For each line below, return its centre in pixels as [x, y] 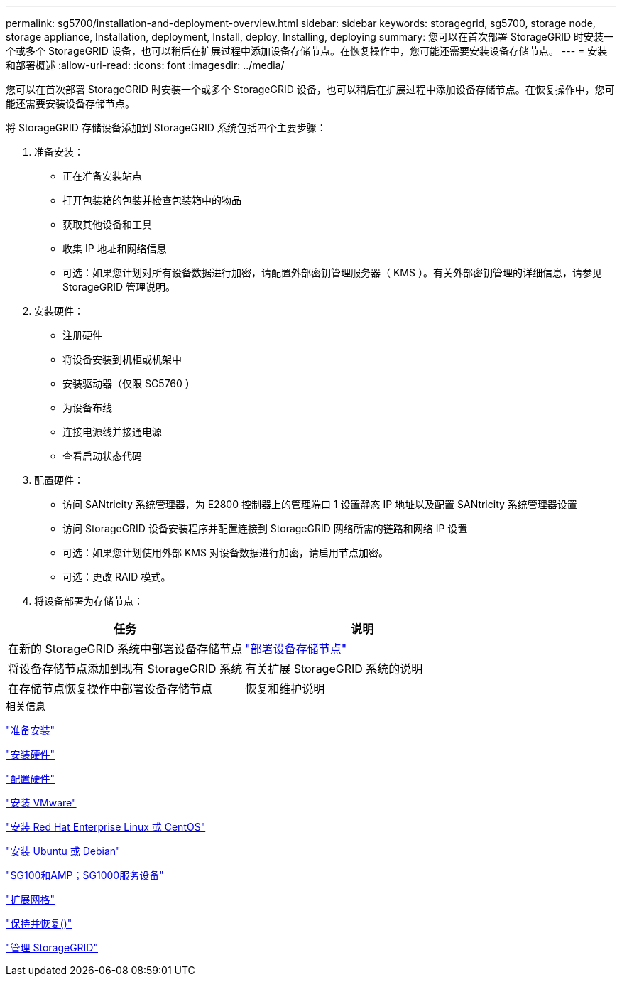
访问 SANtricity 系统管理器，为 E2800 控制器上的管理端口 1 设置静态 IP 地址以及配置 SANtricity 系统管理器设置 [320, 504]
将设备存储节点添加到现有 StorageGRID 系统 [125, 669]
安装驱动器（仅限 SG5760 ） [129, 383]
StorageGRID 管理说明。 [119, 287]
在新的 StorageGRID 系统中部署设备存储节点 [125, 649]
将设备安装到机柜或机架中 [122, 359]
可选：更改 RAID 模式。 [117, 577]
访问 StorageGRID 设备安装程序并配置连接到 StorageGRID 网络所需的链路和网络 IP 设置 [265, 528]
